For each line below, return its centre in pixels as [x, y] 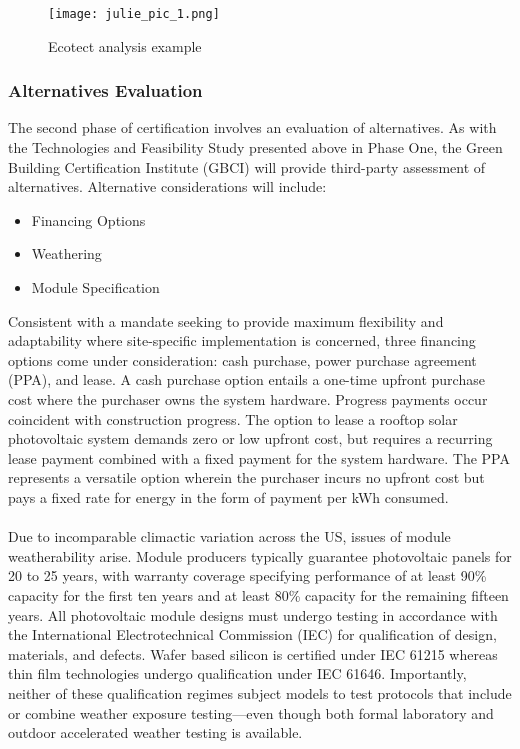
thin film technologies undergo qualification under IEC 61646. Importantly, [237, 673]
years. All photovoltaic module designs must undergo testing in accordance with [253, 614]
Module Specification [95, 287]
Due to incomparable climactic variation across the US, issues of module [229, 536]
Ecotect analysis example [125, 45]
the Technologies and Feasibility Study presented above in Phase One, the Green [255, 147]
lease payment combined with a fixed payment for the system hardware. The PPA [259, 457]
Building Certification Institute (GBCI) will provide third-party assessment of [247, 166]
